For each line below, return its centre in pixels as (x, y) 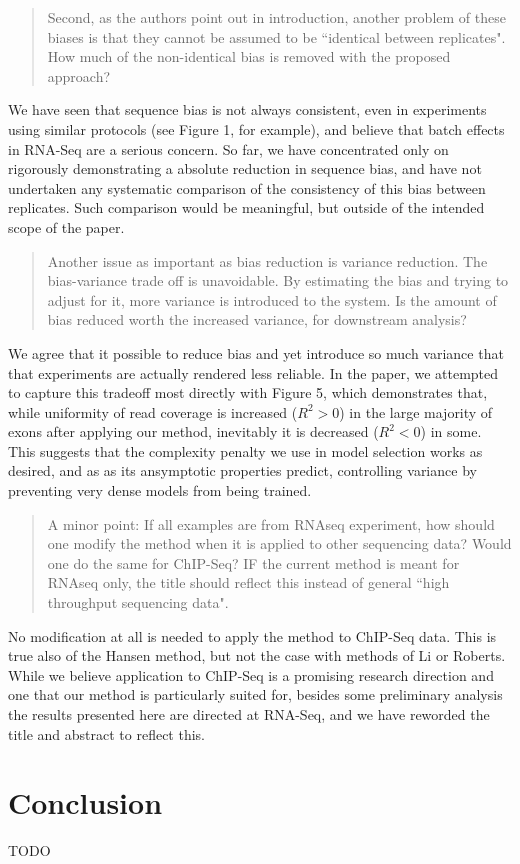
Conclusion (85, 802)
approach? (79, 75)
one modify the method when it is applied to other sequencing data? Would (279, 543)
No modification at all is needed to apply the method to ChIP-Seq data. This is (252, 635)
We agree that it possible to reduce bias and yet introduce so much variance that (256, 352)
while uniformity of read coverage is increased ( (153, 411)
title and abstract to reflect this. (107, 733)
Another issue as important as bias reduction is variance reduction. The (267, 260)
